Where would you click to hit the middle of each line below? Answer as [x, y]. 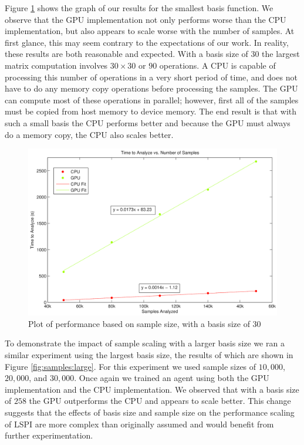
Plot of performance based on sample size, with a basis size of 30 [145, 323]
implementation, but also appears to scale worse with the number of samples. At [150, 31]
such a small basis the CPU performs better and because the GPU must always [148, 122]
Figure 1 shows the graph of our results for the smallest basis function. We [139, 8]
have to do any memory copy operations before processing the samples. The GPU [151, 88]
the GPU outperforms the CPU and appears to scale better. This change [160, 401]
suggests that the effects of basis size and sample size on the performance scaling [150, 412]
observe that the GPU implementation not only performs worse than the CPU [146, 19]
